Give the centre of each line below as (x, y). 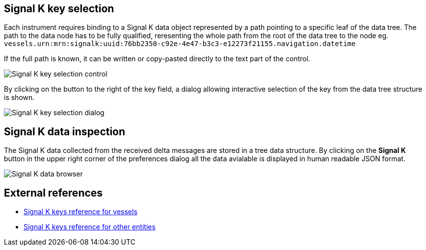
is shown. (19, 98)
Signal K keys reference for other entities (90, 227)
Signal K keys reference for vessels (80, 212)
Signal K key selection (59, 9)
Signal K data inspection (65, 131)
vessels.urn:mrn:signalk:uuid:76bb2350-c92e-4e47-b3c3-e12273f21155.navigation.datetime (180, 44)
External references (53, 193)
